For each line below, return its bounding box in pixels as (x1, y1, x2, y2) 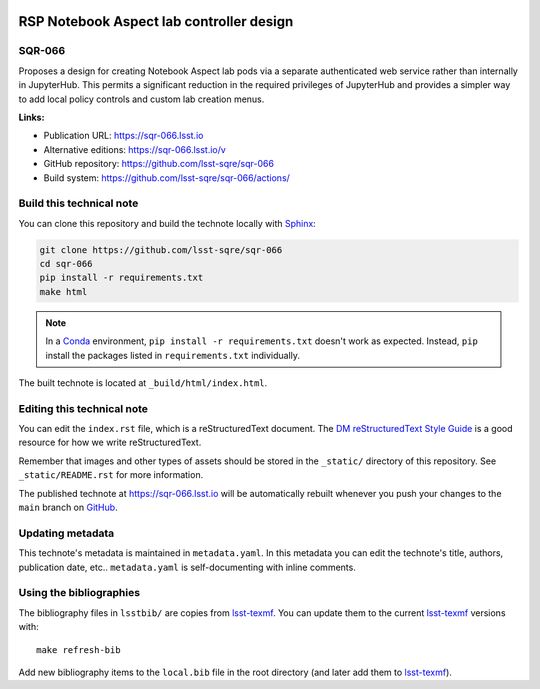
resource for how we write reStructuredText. (18, 436, 202, 449)
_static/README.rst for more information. (18, 469, 204, 481)
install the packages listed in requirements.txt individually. (45, 349, 300, 361)
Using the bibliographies (18, 586, 140, 600)
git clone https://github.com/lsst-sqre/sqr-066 (39, 244, 283, 255)
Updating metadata (18, 526, 115, 540)
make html (39, 286, 88, 297)
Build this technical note (18, 196, 139, 210)
